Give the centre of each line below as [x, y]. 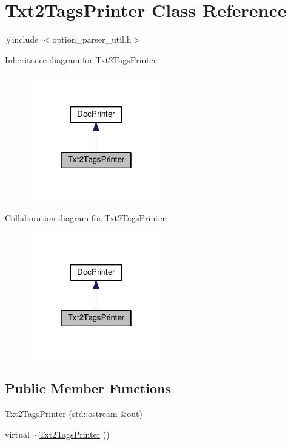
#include [22, 39]
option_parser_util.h [92, 39]
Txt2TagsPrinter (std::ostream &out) [74, 414]
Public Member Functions [88, 388]
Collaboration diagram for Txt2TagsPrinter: [86, 217]
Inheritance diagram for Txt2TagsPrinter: [82, 59]
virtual [17, 434]
